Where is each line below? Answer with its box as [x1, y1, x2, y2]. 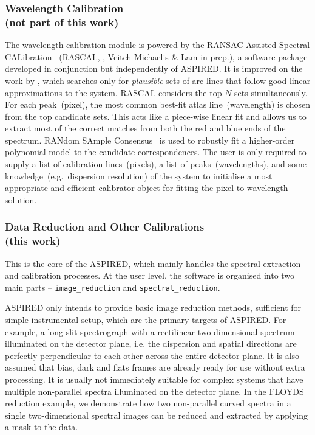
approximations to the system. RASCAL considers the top [5, 86, 222, 99]
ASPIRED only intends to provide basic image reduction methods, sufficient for [5, 301, 302, 314]
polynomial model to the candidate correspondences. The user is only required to [5, 145, 307, 158]
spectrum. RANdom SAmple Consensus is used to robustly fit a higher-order [5, 133, 295, 146]
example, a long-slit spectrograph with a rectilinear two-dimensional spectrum [5, 325, 295, 338]
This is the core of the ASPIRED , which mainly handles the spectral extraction [5, 257, 301, 270]
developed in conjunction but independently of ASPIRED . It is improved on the [5, 62, 303, 75]
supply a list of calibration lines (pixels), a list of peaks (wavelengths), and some [5, 158, 307, 170]
